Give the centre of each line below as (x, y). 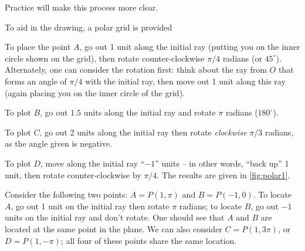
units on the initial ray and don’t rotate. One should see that (115, 217)
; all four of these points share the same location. (149, 240)
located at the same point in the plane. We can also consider (113, 228)
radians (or (242, 58)
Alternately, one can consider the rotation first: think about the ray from (136, 69)
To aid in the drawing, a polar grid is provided (89, 27)
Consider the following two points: (66, 194)
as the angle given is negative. (58, 143)
